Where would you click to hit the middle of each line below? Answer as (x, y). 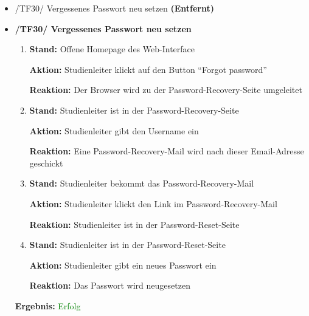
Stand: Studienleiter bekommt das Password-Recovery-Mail (142, 183)
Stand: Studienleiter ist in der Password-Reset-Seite (127, 245)
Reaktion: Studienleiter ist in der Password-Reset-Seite (134, 224)
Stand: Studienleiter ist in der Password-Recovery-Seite (134, 110)
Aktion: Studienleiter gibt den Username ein (114, 130)
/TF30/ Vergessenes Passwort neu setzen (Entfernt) (114, 8)
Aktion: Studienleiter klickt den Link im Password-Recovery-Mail (153, 203)
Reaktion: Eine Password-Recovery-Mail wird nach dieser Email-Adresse (167, 151)
